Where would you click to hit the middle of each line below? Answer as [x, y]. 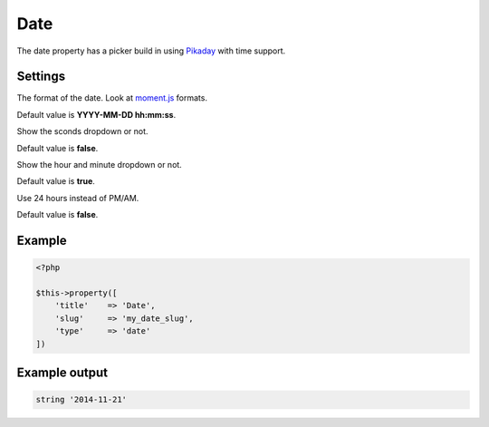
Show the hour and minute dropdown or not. [100, 165]
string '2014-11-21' [81, 400]
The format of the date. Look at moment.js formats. [112, 98]
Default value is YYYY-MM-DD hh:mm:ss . [96, 114]
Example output [62, 372]
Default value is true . [56, 181]
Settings [41, 77]
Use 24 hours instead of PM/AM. [78, 198]
